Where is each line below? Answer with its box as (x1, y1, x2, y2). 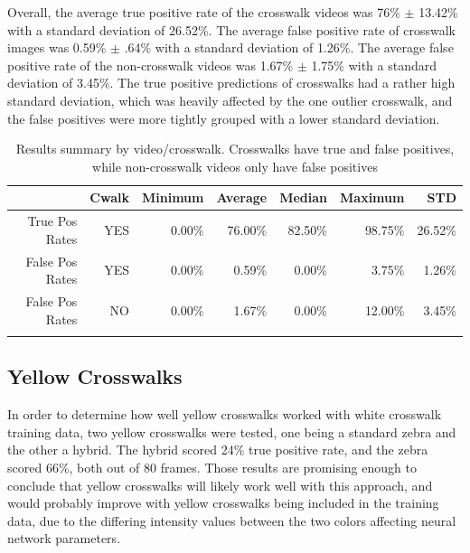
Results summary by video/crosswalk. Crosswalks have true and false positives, (15, 139, 455, 158)
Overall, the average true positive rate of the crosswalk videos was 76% (7, 3, 400, 21)
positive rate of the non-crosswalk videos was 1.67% (7, 55, 294, 74)
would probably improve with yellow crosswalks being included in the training (7, 493, 439, 512)
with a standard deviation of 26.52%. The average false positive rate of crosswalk (7, 20, 456, 39)
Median (279, 188, 328, 207)
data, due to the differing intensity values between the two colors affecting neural (7, 511, 456, 530)
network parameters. (7, 529, 121, 548)
